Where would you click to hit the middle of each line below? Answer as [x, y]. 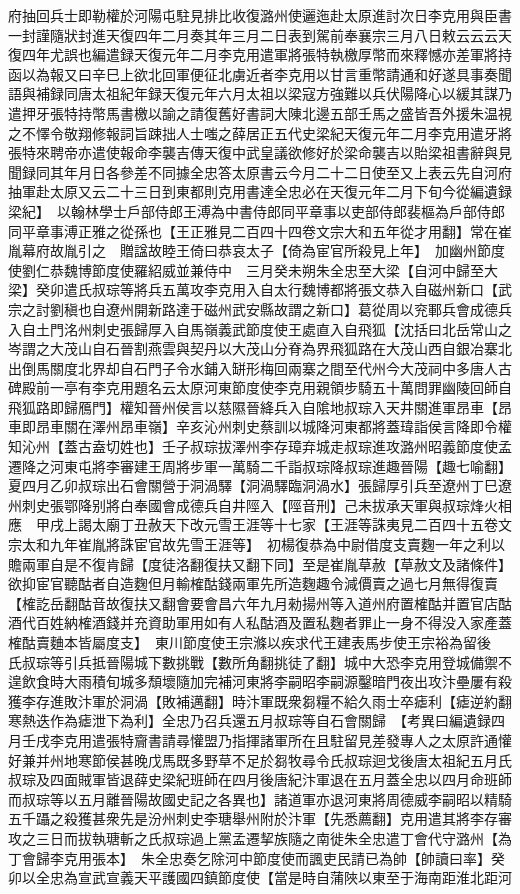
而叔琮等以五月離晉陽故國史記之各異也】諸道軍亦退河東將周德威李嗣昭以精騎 [260, 798]
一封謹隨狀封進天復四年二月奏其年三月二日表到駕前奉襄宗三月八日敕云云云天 [260, 34]
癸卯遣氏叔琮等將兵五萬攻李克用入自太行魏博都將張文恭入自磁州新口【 [266, 289]
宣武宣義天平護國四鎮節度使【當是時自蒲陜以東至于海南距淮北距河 [294, 877]
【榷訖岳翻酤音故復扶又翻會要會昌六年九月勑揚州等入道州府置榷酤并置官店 [253, 602]
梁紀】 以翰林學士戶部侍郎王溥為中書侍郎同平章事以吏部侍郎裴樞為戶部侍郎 [256, 210]
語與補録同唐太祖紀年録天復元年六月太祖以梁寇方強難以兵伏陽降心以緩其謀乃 [260, 93]
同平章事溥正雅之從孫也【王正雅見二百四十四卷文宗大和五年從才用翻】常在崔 [260, 230]
